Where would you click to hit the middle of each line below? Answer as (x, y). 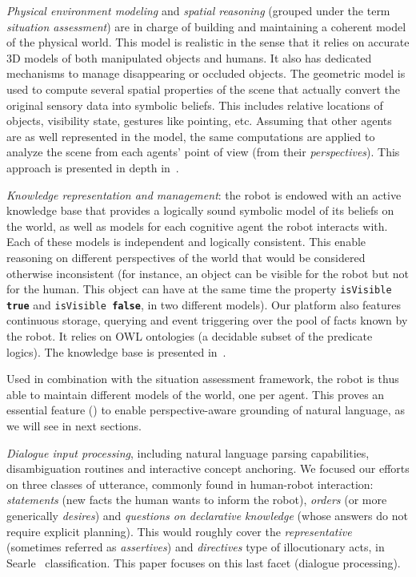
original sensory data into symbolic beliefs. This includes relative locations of (195, 105)
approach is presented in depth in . (93, 167)
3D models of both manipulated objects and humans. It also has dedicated (189, 57)
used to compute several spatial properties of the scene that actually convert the (204, 89)
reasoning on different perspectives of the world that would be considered (186, 257)
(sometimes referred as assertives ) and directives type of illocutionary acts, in (196, 547)
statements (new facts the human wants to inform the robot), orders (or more (197, 500)
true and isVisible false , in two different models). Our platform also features (204, 304)
